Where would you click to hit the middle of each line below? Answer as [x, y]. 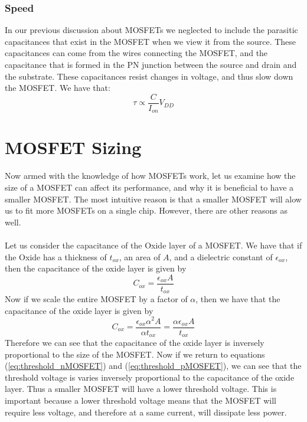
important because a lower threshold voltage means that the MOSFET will [141, 400]
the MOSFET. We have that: [58, 88]
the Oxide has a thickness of [56, 256]
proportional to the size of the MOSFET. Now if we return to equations [135, 354]
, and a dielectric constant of [221, 256]
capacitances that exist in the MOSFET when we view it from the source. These [151, 41]
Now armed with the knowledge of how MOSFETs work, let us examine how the [150, 176]
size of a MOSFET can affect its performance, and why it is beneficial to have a [149, 187]
